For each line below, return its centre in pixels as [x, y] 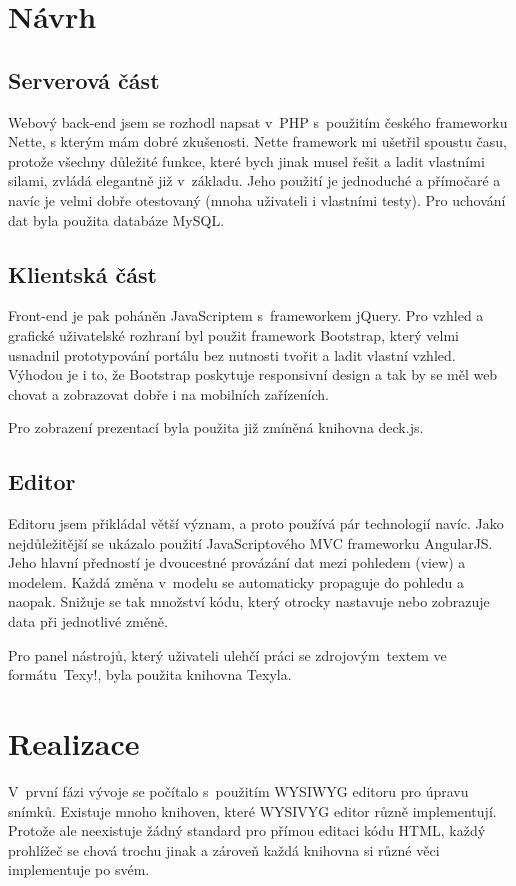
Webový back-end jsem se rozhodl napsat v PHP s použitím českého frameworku [258, 121]
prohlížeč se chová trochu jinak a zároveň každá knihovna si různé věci [224, 849]
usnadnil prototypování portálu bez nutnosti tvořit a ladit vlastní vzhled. [232, 354]
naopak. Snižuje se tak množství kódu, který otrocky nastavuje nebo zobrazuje [249, 601]
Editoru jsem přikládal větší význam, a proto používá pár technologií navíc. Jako [256, 523]
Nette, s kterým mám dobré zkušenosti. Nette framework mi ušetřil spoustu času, [257, 141]
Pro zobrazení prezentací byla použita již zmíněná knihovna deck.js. [216, 427]
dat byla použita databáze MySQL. [116, 219]
